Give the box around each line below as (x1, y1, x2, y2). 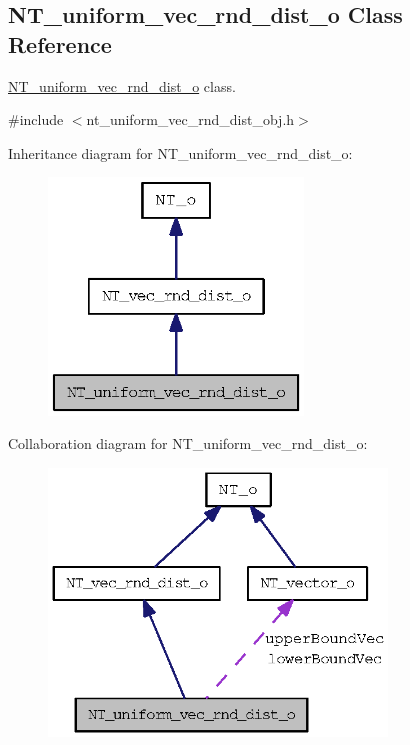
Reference (8, 28, 112, 59)
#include (8, 109, 64, 130)
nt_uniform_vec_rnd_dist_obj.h (86, 109, 295, 130)
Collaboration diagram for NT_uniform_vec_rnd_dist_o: (8, 433, 368, 454)
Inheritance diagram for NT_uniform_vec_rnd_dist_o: (8, 142, 353, 163)
